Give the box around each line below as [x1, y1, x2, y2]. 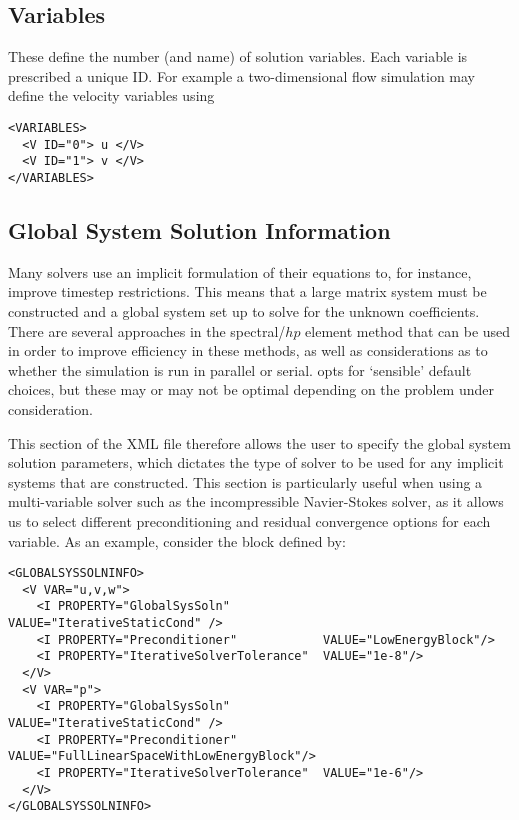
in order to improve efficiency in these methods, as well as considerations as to [8, 340, 488, 361]
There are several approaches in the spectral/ [8, 320, 286, 341]
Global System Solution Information [8, 215, 391, 245]
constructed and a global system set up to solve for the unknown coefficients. [8, 301, 480, 321]
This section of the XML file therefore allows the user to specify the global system [8, 432, 511, 453]
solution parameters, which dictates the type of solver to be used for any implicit [8, 452, 504, 473]
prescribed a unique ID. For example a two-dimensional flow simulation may [8, 65, 476, 86]
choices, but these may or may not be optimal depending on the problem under [8, 379, 494, 400]
